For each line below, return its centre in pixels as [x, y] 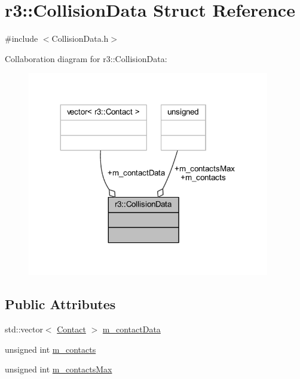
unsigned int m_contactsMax [59, 369]
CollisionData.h [80, 38]
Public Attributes [60, 304]
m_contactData [131, 329]
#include [22, 38]
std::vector [24, 329]
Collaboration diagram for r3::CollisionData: [86, 58]
